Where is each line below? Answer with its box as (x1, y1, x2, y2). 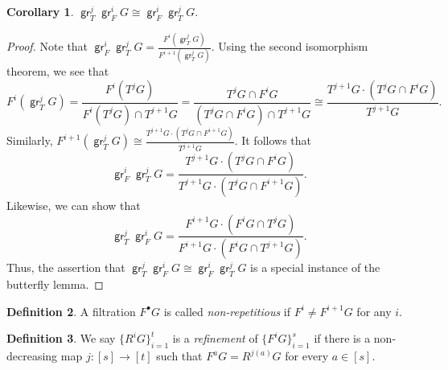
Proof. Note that (6, 38, 88, 55)
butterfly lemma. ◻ (6, 276, 104, 293)
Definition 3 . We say (6, 330, 116, 347)
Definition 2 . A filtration (6, 302, 136, 319)
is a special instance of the (250, 259, 380, 276)
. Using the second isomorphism (211, 38, 368, 55)
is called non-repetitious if (163, 302, 291, 319)
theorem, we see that (6, 63, 109, 80)
